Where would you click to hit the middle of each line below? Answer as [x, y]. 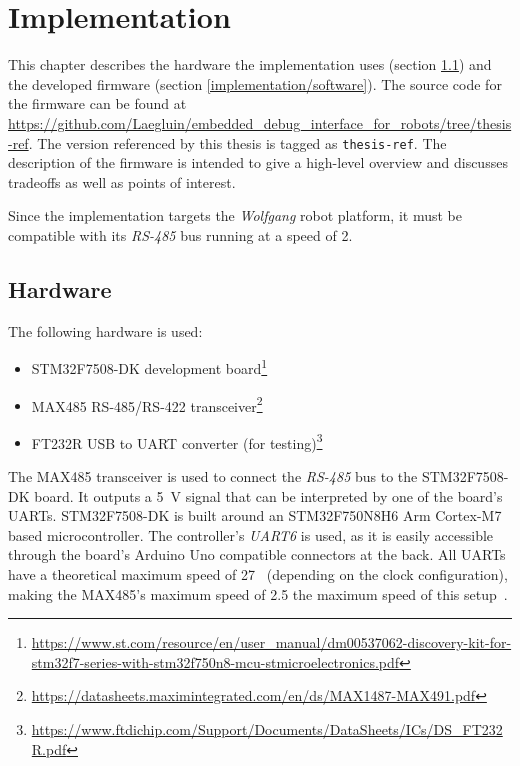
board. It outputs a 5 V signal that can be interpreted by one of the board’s [268, 495]
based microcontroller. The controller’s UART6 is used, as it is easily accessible [251, 534]
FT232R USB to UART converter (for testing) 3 [177, 441]
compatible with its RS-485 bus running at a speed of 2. [180, 234]
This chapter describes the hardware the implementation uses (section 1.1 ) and [250, 64]
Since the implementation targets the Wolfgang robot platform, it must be [235, 215]
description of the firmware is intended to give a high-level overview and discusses [258, 162]
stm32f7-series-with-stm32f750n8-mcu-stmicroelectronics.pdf [215, 661]
